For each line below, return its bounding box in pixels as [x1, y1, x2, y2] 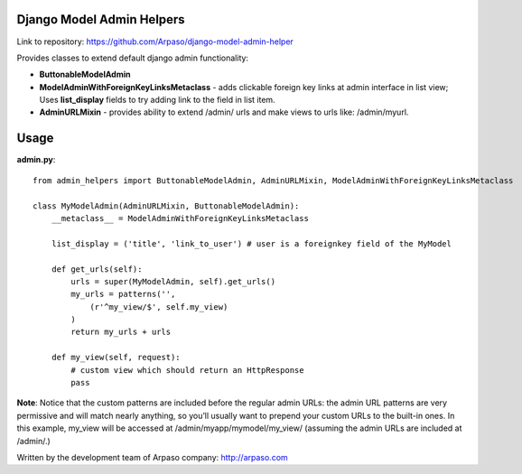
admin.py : [16, 154, 56, 165]
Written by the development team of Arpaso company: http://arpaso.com [16, 451, 288, 462]
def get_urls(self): [51, 264, 143, 274]
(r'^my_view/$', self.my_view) [89, 302, 228, 311]
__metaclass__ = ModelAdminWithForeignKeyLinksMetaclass [51, 213, 309, 223]
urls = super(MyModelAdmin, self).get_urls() [70, 276, 275, 286]
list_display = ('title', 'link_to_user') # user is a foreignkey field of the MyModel [51, 238, 452, 248]
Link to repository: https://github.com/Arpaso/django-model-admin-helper [16, 36, 294, 47]
